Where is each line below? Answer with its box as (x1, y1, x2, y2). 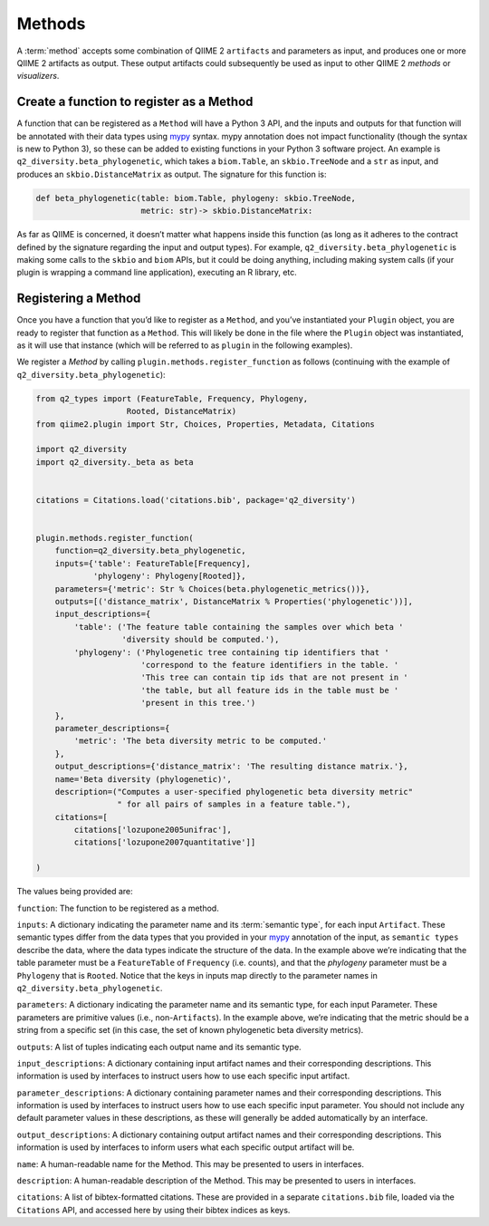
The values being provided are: (16, 886, 133, 897)
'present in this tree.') (140, 698, 256, 709)
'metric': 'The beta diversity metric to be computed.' (73, 736, 328, 747)
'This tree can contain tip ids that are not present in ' (140, 672, 409, 683)
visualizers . (16, 71, 60, 82)
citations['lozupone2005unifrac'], (73, 825, 233, 835)
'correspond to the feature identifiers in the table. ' (140, 660, 399, 670)
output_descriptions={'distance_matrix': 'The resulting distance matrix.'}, (54, 761, 409, 772)
